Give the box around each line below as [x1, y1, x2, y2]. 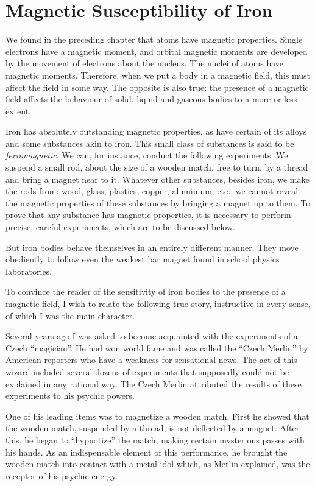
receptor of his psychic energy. [5, 469, 118, 482]
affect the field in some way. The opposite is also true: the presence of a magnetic [5, 80, 309, 93]
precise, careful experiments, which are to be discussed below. [5, 220, 235, 233]
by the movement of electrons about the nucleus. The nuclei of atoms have [5, 57, 283, 69]
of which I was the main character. [5, 309, 135, 322]
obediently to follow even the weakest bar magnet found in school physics [5, 253, 280, 266]
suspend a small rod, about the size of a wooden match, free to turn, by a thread [5, 161, 308, 174]
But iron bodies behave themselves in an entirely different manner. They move [5, 241, 299, 253]
